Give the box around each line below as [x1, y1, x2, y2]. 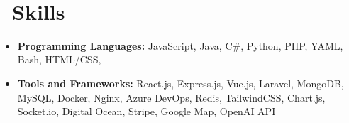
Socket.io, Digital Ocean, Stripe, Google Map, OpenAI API [17, 104, 276, 119]
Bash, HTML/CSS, [17, 52, 101, 67]
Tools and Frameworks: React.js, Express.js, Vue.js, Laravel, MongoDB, [17, 75, 344, 90]
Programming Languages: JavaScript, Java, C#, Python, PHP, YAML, [17, 38, 343, 53]
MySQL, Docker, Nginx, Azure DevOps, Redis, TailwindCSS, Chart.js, [17, 90, 326, 105]
